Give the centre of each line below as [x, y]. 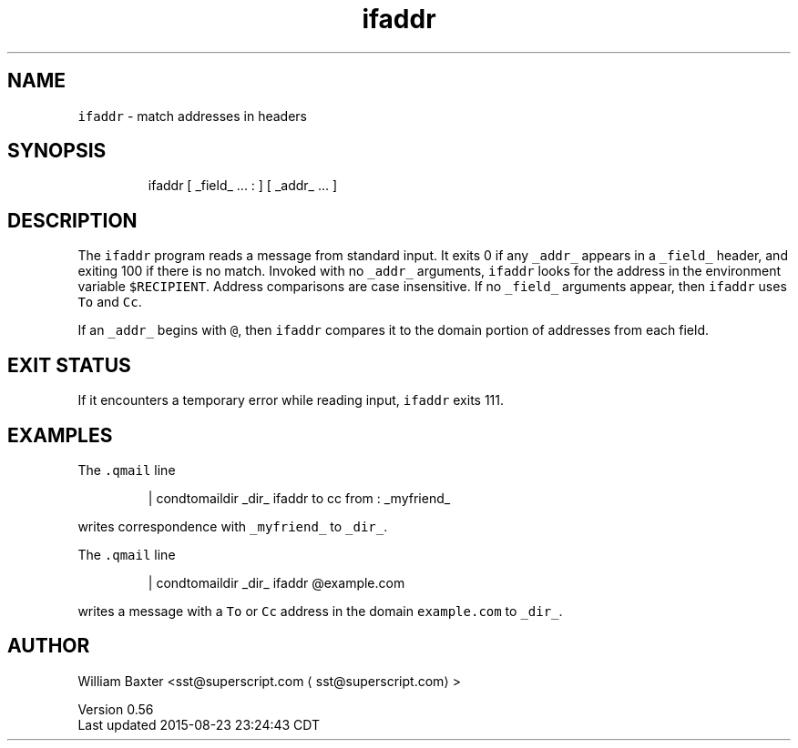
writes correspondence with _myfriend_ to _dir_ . [233, 526]
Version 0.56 [116, 709]
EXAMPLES [60, 435]
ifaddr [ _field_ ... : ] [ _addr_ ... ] [243, 186]
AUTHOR [49, 646]
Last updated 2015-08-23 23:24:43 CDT [199, 724]
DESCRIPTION [72, 220]
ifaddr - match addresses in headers [192, 116]
